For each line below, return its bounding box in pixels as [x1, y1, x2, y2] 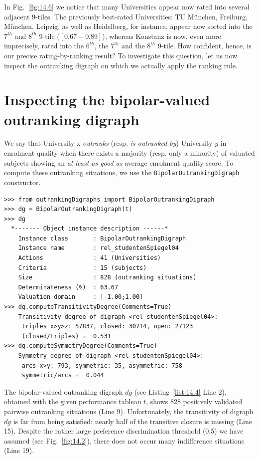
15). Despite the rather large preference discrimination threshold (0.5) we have [4, 426, 244, 436]
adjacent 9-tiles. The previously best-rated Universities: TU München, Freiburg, [4, 11, 248, 21]
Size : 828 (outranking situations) [18, 274, 197, 281]
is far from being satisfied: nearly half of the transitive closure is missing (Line [13, 416, 252, 426]
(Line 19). [4, 445, 34, 456]
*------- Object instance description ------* [11, 225, 168, 232]
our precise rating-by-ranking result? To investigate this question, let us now [4, 50, 238, 60]
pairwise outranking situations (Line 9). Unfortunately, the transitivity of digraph [4, 406, 254, 416]
